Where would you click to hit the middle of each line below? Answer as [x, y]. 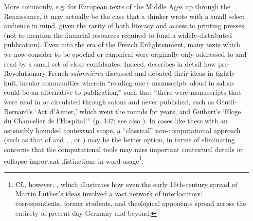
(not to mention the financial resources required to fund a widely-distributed [118, 35]
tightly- [226, 73]
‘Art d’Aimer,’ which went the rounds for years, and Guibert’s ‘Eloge [138, 111]
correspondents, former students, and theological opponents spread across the [131, 203]
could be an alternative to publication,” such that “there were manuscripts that [123, 92]
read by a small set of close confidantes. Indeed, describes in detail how [110, 63]
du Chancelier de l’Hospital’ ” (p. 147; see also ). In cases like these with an [116, 121]
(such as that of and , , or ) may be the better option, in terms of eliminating [119, 140]
